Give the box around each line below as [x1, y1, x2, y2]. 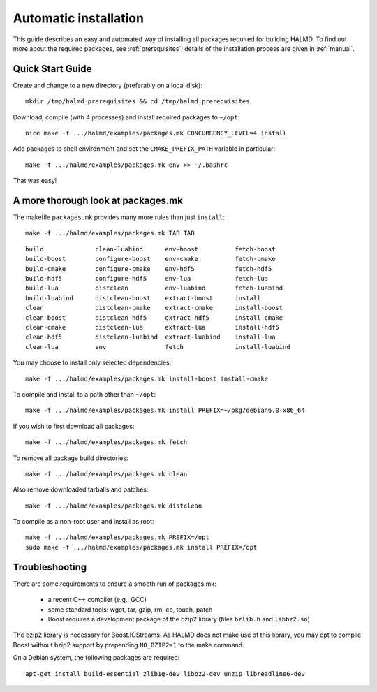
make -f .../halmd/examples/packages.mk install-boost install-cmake [25, 374, 269, 383]
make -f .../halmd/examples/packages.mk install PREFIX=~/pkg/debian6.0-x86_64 [25, 406, 305, 415]
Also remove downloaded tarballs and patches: [13, 485, 149, 494]
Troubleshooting [13, 561, 87, 573]
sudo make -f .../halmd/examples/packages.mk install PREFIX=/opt [25, 543, 258, 551]
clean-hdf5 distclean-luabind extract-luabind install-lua [25, 333, 276, 341]
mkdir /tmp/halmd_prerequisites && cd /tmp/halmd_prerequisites [25, 98, 251, 105]
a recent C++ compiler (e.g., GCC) [47, 596, 147, 604]
